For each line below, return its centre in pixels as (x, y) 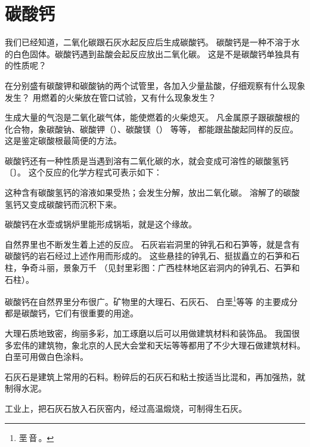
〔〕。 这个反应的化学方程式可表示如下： (83, 172)
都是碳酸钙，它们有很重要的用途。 (72, 313)
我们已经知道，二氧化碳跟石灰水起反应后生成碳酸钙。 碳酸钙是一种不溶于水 (152, 42)
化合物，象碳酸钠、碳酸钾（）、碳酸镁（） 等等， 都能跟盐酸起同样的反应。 (152, 129)
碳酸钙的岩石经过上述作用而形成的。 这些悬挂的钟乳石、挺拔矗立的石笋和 (148, 256)
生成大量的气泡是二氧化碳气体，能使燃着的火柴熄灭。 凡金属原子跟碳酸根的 (152, 117)
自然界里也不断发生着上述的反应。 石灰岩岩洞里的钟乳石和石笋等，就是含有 (152, 244)
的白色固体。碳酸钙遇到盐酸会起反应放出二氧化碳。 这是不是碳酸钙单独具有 (152, 53)
